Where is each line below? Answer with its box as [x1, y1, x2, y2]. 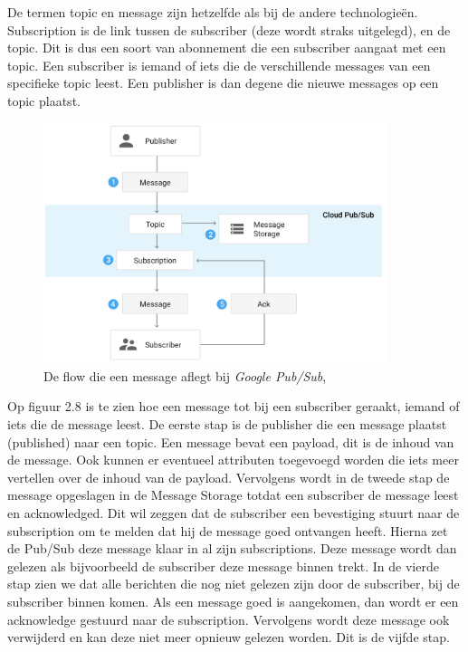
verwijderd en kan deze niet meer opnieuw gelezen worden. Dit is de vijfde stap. [7, 628, 450, 647]
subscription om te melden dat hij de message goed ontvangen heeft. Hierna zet [7, 521, 448, 540]
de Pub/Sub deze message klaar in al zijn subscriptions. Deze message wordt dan [7, 539, 457, 558]
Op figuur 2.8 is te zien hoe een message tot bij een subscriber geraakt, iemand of [7, 397, 460, 416]
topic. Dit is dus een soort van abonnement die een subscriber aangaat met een [7, 38, 446, 57]
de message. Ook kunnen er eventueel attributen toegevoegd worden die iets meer [7, 450, 459, 469]
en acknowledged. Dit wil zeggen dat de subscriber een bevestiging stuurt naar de [7, 503, 460, 523]
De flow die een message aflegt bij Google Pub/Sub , [43, 366, 327, 385]
